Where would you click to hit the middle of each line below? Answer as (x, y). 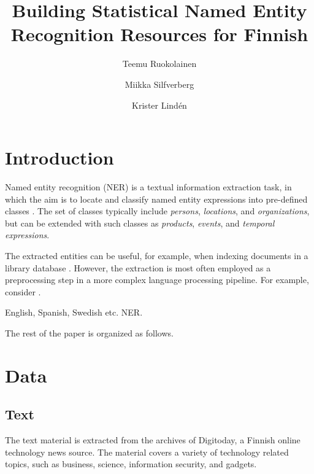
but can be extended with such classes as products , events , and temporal (140, 223)
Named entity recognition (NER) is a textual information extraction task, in (148, 187)
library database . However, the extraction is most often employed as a (138, 267)
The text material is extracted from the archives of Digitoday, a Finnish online (153, 440)
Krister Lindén (159, 105)
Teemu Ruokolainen (159, 64)
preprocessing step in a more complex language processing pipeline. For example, (157, 280)
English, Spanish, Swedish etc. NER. (74, 312)
